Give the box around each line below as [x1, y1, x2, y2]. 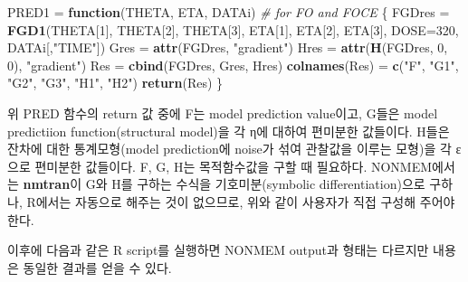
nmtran [23, 174, 71, 193]
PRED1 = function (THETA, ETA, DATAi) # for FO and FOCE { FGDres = [7, 3, 450, 21]
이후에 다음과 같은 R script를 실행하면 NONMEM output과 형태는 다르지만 [7, 240, 429, 259]
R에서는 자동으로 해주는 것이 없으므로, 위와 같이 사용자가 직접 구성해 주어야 [26, 192, 455, 211]
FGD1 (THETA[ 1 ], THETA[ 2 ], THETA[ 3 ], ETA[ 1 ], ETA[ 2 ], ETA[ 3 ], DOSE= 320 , [7, 20, 459, 39]
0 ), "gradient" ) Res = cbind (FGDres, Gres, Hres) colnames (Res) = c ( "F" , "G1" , [7, 55, 459, 74]
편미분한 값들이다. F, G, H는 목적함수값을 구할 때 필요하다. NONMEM [34, 156, 433, 175]
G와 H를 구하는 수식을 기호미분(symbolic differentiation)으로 [85, 174, 425, 193]
